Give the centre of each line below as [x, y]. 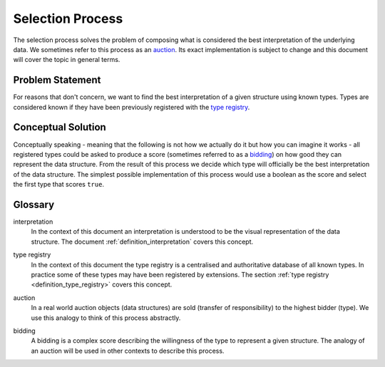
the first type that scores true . [59, 185]
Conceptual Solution [60, 127]
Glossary [34, 204]
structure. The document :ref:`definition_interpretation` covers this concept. [142, 242]
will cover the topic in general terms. [67, 60]
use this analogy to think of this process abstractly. [106, 318]
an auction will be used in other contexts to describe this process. [128, 351]
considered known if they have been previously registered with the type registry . [132, 107]
